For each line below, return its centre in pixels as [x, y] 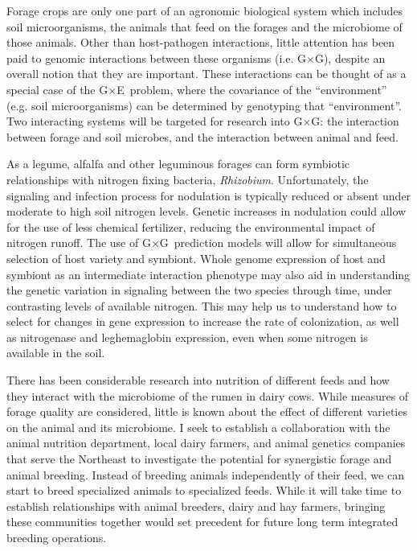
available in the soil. [56, 353]
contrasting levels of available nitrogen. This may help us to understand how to [202, 305]
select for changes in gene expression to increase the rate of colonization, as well [203, 321]
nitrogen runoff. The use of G [79, 243]
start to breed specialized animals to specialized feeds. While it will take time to [204, 490]
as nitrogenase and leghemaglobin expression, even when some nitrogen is [187, 337]
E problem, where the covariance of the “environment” [252, 89]
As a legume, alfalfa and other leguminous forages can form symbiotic [178, 164]
